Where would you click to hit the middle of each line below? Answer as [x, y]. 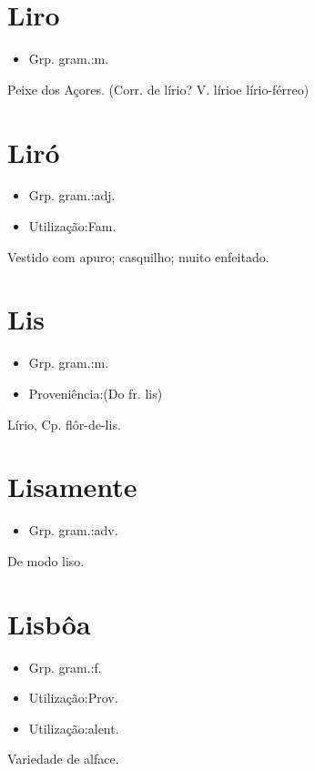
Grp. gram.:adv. [73, 530]
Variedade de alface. [63, 759]
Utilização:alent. [74, 728]
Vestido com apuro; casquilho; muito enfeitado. [138, 256]
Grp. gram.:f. [65, 667]
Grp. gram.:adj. [72, 195]
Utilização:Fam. [72, 226]
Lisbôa [49, 623]
